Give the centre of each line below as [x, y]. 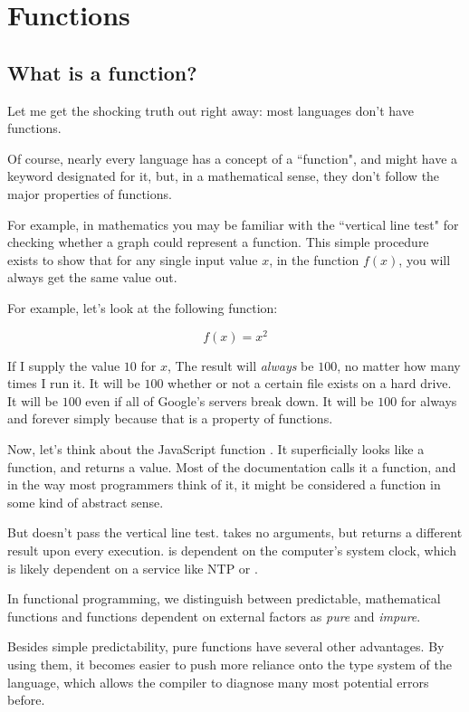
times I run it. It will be [74, 383]
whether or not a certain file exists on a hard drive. [310, 383]
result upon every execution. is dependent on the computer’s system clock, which [232, 550]
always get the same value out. [92, 277]
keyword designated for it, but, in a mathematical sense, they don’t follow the [224, 176]
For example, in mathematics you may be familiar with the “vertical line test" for [233, 224]
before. [26, 700]
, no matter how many [399, 365]
